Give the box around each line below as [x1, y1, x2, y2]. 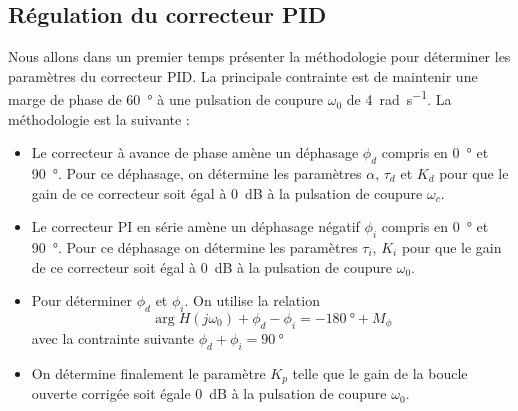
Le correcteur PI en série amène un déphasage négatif [31, 216, 360, 237]
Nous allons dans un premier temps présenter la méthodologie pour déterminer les [8, 46, 511, 67]
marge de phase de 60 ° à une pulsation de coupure [8, 89, 324, 110]
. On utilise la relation [184, 290, 320, 311]
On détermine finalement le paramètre [31, 362, 266, 383]
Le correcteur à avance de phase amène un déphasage [31, 142, 359, 163]
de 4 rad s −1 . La [346, 86, 452, 110]
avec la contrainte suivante [31, 327, 195, 348]
